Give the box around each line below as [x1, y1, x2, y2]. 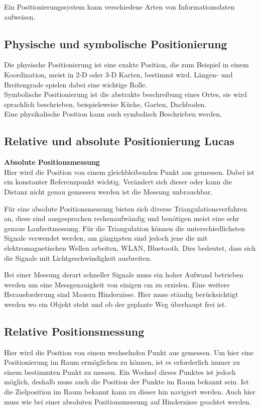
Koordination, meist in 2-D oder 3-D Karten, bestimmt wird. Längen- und [4, 69, 233, 79]
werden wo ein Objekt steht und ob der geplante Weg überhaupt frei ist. [4, 298, 227, 309]
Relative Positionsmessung [4, 323, 145, 339]
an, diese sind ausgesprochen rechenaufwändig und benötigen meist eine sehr [4, 213, 239, 224]
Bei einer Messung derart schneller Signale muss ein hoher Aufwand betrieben [4, 269, 243, 280]
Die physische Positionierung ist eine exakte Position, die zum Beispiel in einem [4, 59, 249, 70]
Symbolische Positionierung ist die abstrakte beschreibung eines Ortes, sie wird [4, 89, 247, 99]
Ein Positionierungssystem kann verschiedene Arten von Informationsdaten [4, 2, 235, 12]
